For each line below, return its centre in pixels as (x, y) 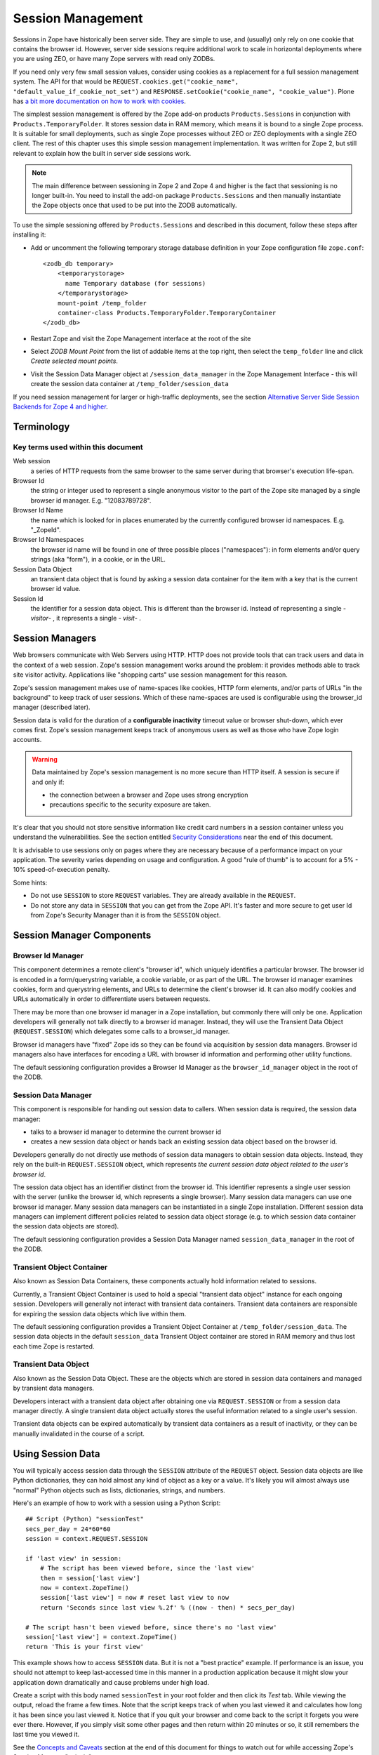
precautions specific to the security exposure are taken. (130, 804)
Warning (45, 759)
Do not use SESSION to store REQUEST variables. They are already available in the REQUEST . (163, 896)
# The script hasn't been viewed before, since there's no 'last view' (151, 1627)
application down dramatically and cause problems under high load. (111, 1682)
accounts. (27, 740)
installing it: (29, 234)
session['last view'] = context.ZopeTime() (101, 1637)
